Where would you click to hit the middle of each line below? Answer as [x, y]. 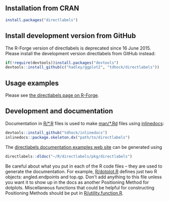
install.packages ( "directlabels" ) [42, 20]
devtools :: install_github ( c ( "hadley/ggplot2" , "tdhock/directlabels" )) [82, 67]
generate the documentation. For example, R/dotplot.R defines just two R [81, 171]
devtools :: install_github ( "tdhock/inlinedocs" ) [56, 133]
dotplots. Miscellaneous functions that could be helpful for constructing [80, 187]
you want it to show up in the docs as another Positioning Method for [77, 182]
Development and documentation [59, 111]
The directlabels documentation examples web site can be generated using [84, 147]
